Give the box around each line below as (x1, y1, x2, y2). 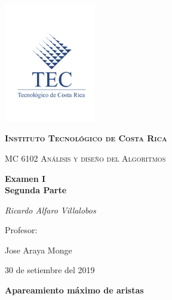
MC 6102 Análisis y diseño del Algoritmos (5, 151, 166, 164)
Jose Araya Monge (5, 243, 72, 256)
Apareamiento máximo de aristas (5, 284, 144, 296)
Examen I (5, 172, 46, 184)
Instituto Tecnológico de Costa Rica (5, 132, 167, 144)
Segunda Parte (5, 184, 67, 196)
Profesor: (5, 224, 38, 236)
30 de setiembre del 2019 (5, 264, 95, 276)
